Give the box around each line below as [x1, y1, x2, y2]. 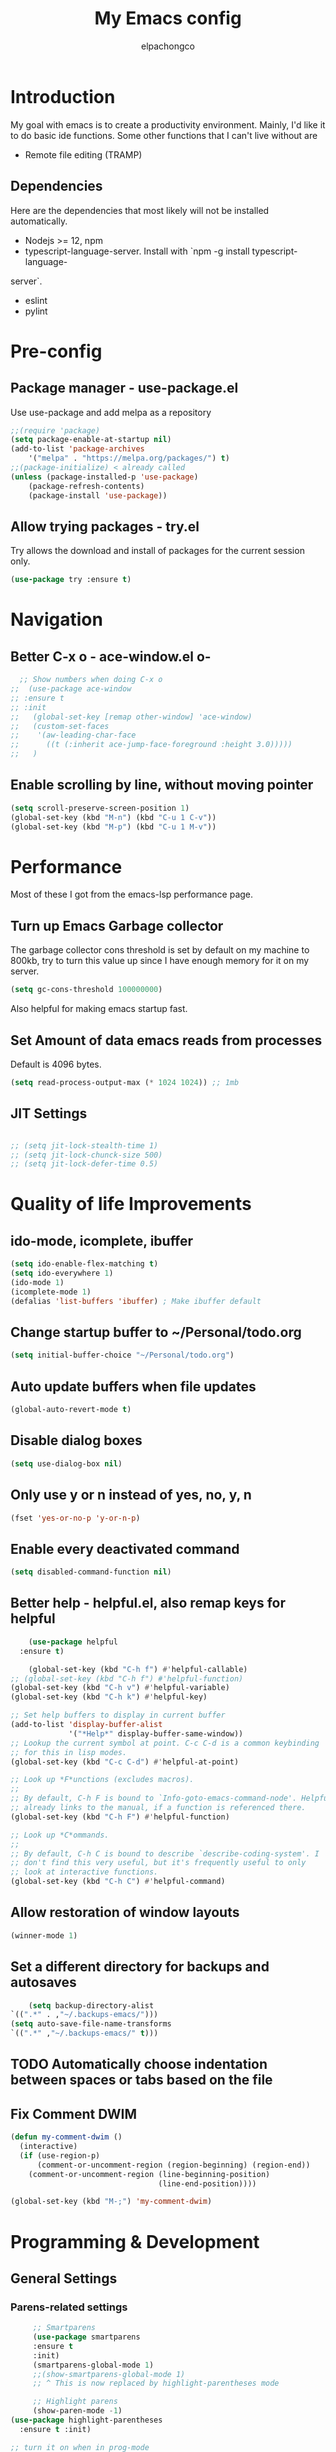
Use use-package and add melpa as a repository [10, 406, 212, 418]
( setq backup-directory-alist [28, 2000, 155, 2011]
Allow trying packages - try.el [10, 518, 200, 535]
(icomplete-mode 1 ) [10, 1287, 92, 1297]
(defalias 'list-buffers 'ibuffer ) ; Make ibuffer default [10, 1296, 262, 1306]
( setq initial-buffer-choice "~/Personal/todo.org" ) [10, 1350, 235, 1361]
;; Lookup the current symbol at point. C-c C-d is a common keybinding [10, 1738, 320, 1748]
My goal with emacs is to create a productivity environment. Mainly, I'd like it [10, 118, 326, 131]
